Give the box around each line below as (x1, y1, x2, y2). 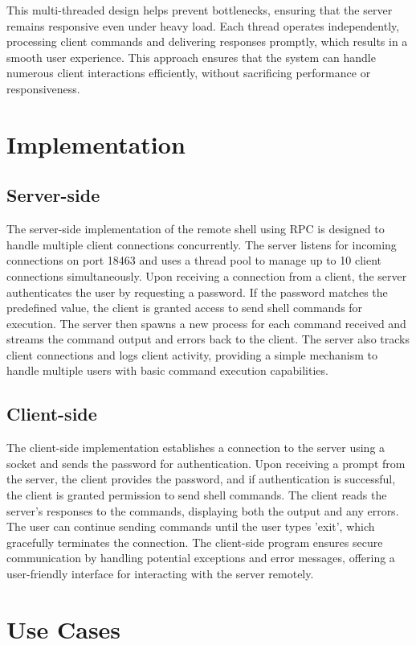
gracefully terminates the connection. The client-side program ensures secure (6, 533, 383, 550)
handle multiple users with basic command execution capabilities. (6, 362, 328, 379)
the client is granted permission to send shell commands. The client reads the (6, 487, 387, 503)
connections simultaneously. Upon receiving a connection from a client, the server (6, 267, 407, 284)
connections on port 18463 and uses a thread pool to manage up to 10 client (6, 252, 381, 269)
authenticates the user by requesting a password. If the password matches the (6, 283, 388, 300)
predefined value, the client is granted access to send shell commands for (6, 299, 363, 316)
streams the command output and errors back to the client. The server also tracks (6, 331, 410, 347)
